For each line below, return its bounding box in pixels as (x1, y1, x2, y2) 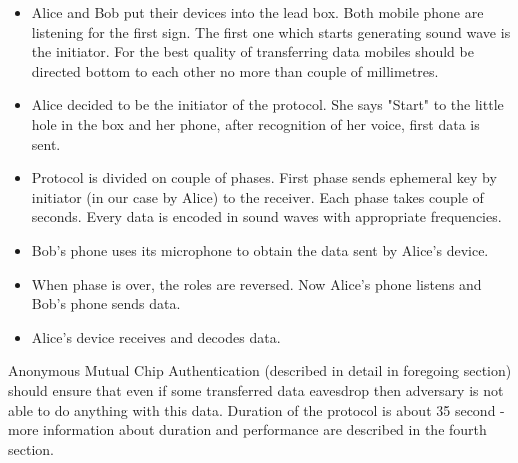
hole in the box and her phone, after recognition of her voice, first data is (31, 113, 480, 134)
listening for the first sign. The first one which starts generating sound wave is (31, 21, 511, 42)
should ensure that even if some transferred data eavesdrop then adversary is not (8, 379, 504, 400)
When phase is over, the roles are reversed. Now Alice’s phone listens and (31, 273, 482, 294)
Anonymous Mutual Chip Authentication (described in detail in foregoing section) (8, 360, 512, 381)
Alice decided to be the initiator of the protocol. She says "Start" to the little (31, 94, 504, 115)
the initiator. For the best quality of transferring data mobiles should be (31, 41, 474, 62)
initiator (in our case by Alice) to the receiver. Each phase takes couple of (31, 186, 484, 207)
